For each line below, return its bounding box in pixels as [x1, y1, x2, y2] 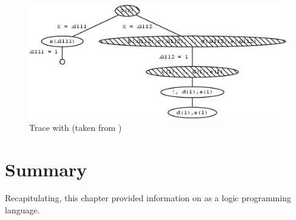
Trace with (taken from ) [29, 121, 122, 133]
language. [5, 204, 40, 216]
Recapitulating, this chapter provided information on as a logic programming [5, 192, 291, 204]
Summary [5, 156, 87, 181]
